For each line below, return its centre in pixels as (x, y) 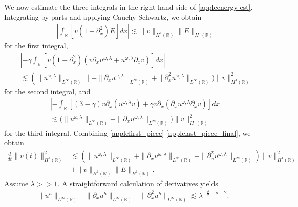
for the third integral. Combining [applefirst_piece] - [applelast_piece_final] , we (127, 132)
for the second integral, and (47, 91)
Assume (16, 183)
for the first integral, (36, 46)
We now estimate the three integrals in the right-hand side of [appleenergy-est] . (129, 7)
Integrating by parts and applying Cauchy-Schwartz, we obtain (103, 17)
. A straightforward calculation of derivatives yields (138, 183)
